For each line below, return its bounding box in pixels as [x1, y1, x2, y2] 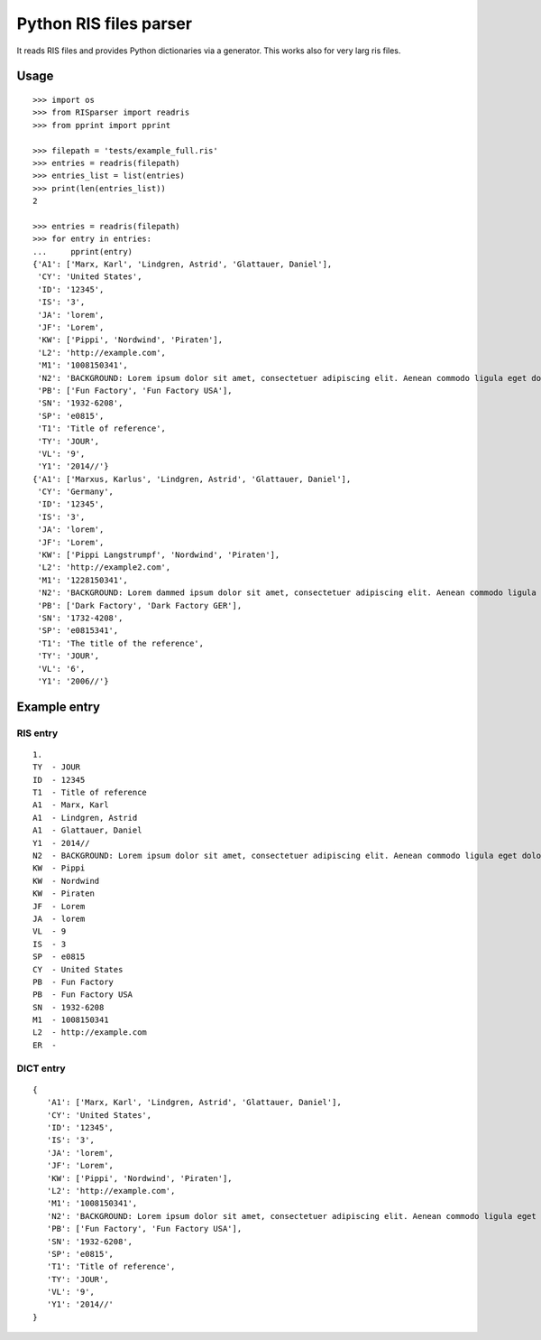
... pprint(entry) [32, 247, 133, 256]
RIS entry [16, 727, 59, 740]
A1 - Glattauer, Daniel [32, 825, 142, 835]
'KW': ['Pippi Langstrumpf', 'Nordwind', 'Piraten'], [37, 550, 280, 560]
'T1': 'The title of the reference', [37, 637, 205, 648]
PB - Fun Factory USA [32, 990, 133, 1000]
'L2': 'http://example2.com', [37, 563, 171, 572]
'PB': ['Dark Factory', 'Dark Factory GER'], [37, 600, 243, 610]
